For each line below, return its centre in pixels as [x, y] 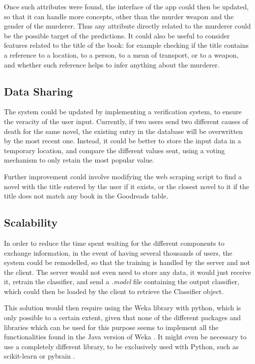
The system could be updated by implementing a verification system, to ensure [123, 112]
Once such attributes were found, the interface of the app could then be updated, [127, 6]
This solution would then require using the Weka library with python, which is [123, 308]
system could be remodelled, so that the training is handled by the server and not [127, 262]
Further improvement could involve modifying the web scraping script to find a [123, 176]
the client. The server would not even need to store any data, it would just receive [127, 272]
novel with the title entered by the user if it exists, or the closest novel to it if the [127, 186]
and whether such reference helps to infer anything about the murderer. [112, 64]
